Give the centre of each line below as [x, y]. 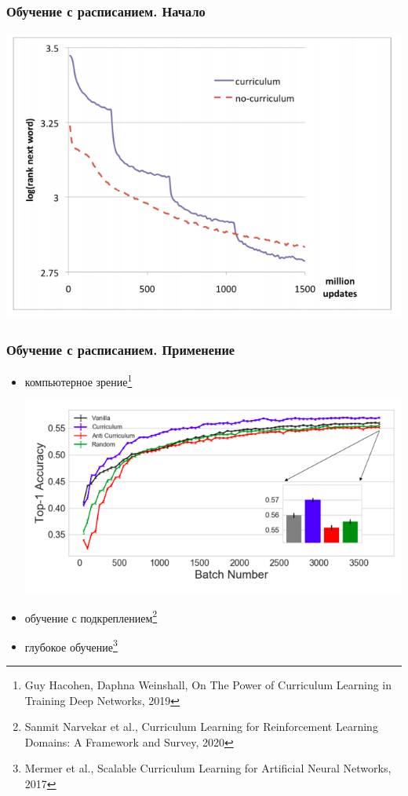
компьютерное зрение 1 [78, 380]
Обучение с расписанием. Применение [121, 349]
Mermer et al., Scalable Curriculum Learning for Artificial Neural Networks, [208, 768]
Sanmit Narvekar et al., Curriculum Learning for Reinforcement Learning [201, 727]
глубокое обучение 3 [71, 645]
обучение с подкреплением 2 [91, 616]
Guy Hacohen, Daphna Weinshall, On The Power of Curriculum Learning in [208, 685]
